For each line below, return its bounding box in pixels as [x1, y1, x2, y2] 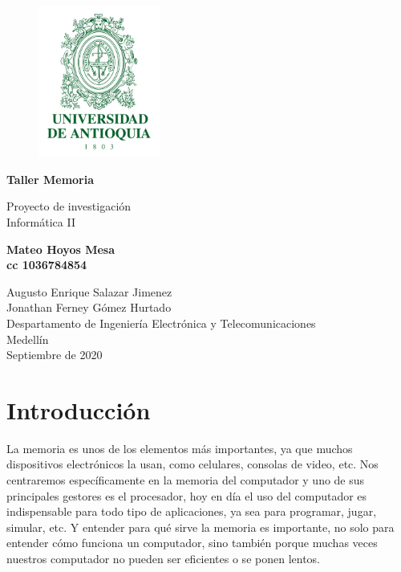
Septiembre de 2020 [6, 346, 103, 363]
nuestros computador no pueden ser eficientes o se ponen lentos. [6, 550, 320, 566]
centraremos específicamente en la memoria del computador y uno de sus [6, 472, 365, 488]
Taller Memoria [6, 170, 95, 187]
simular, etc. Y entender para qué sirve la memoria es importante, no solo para [6, 518, 395, 535]
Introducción [6, 393, 151, 426]
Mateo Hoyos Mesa [6, 240, 115, 257]
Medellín [6, 330, 49, 347]
